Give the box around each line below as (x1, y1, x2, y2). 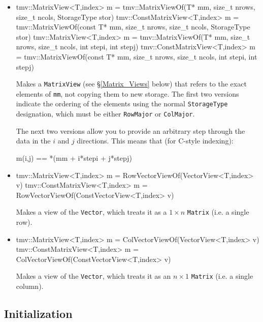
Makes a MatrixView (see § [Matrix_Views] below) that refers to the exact (16, 78, 247, 89)
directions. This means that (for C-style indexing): (77, 135, 234, 146)
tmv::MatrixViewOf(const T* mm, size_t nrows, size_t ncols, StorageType (16, 21, 250, 32)
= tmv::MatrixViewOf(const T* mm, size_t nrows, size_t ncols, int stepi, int (16, 51, 257, 62)
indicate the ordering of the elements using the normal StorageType (16, 98, 228, 109)
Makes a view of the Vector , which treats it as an (16, 271, 171, 281)
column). (16, 281, 44, 291)
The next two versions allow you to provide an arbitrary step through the (16, 125, 245, 136)
